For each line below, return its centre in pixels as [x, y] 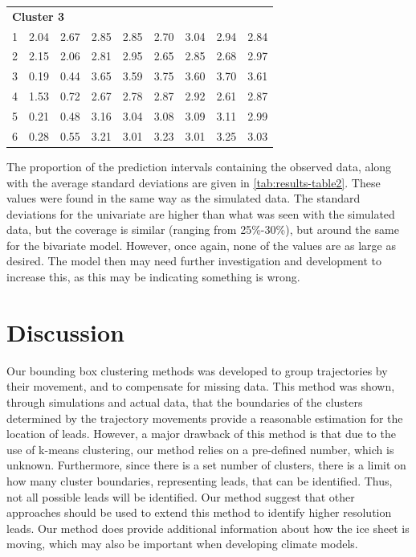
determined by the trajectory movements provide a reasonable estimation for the [205, 418]
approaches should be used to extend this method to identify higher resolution [199, 512]
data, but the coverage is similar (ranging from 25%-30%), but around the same [203, 229]
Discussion [65, 332]
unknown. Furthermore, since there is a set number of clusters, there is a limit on [206, 465]
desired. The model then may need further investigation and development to [194, 261]
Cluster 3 [39, 16]
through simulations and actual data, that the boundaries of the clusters [185, 401]
